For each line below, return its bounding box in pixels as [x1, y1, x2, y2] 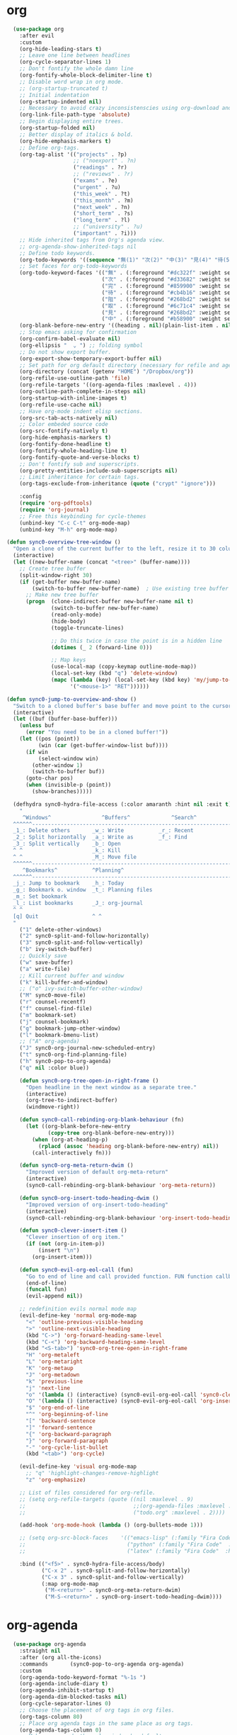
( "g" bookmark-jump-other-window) [19, 1025, 121, 1032]
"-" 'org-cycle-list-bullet [25, 1444, 109, 1451]
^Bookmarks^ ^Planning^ [22, 867, 125, 874]
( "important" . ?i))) [73, 230, 137, 237]
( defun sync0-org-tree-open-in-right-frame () [19, 1077, 159, 1084]
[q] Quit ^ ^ [13, 913, 102, 920]
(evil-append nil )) [25, 1293, 83, 1300]
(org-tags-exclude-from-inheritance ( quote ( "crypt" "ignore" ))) [19, 481, 216, 488]
